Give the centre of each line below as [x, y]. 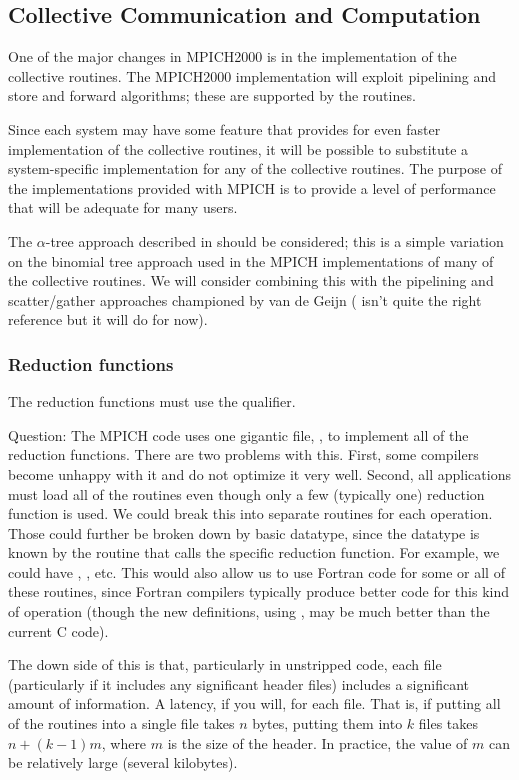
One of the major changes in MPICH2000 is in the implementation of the [232, 56]
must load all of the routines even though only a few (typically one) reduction [246, 493]
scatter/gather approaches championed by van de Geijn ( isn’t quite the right [245, 299]
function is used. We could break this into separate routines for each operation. [250, 513]
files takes [448, 723]
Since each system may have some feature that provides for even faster [224, 128]
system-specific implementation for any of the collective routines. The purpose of [255, 168]
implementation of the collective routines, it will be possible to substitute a [238, 148]
